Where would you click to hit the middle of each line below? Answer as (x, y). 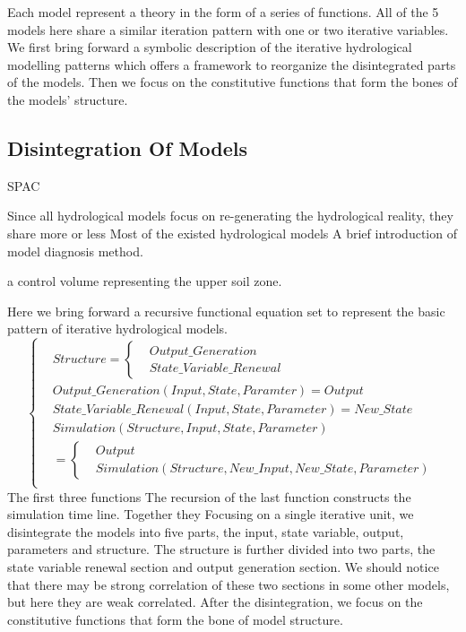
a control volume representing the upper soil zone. (145, 281)
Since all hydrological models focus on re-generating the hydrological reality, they (230, 216)
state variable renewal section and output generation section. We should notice (223, 566)
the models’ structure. (68, 99)
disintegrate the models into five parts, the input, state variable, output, (206, 531)
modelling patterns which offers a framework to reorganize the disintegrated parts (232, 64)
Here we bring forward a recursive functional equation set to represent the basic (226, 311)
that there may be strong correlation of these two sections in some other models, (229, 584)
